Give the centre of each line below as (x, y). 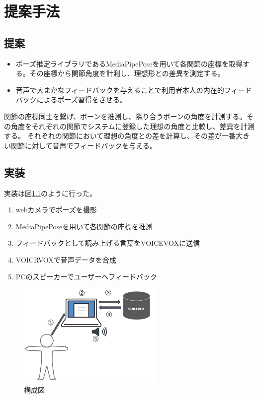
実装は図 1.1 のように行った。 (50, 193)
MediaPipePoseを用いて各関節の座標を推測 (84, 226)
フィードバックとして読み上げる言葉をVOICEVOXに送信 (108, 243)
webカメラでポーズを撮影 (56, 210)
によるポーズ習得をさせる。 (82, 99)
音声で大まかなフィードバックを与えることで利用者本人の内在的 (120, 90)
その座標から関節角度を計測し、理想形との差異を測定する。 (127, 73)
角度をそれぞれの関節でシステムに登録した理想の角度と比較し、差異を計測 (132, 126)
